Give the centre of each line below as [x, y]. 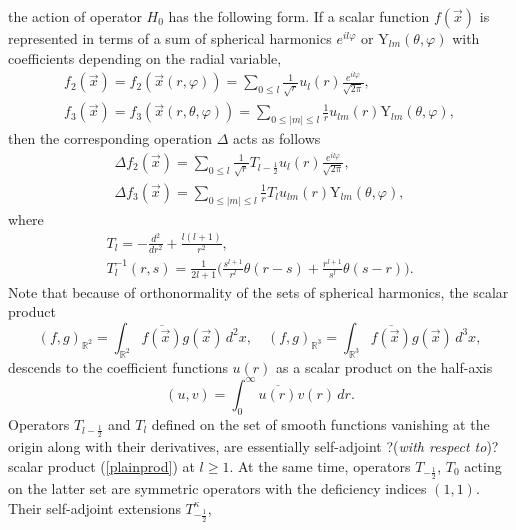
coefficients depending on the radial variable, [145, 57]
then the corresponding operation [110, 138]
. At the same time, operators [320, 465]
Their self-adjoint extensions [94, 507]
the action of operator [75, 16]
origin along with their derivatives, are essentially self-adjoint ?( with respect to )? [253, 445]
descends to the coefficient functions [118, 366]
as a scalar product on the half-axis [384, 366]
